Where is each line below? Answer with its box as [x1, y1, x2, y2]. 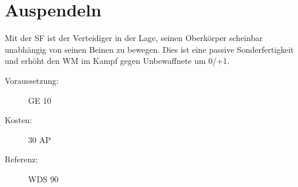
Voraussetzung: [5, 74, 59, 86]
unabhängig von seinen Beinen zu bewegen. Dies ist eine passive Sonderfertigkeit [5, 43, 294, 55]
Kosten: [5, 114, 32, 126]
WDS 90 [28, 172, 59, 185]
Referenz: [5, 153, 38, 165]
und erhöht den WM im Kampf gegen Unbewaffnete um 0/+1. [5, 55, 230, 67]
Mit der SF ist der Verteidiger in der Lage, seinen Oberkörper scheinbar [5, 32, 263, 44]
